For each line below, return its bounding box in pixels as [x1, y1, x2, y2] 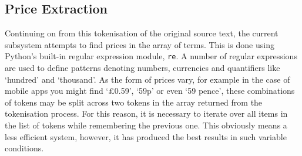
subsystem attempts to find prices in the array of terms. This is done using [5, 38, 274, 50]
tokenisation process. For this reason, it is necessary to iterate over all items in [5, 107, 288, 120]
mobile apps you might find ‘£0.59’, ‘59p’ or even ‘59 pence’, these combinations [5, 84, 295, 97]
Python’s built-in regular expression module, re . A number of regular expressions [5, 50, 297, 62]
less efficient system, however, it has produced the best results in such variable [5, 130, 287, 143]
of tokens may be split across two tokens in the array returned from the [5, 96, 263, 108]
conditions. [5, 142, 44, 154]
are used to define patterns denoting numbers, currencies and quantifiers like [5, 62, 280, 74]
